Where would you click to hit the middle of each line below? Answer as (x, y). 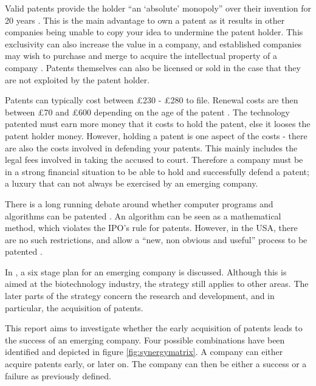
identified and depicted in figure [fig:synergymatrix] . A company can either (144, 352)
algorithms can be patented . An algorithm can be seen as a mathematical (143, 215)
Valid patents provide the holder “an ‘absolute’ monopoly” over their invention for (158, 8)
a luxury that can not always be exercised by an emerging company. (132, 183)
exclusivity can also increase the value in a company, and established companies (153, 43)
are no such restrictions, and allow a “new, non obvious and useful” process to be (156, 239)
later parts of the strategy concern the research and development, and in (140, 296)
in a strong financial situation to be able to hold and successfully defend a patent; (157, 171)
